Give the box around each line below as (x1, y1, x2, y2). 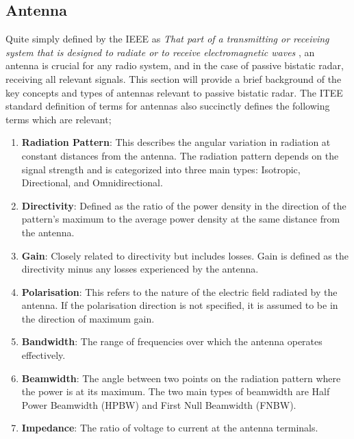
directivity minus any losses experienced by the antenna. (21, 262, 259, 276)
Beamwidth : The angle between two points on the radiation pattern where (21, 371, 341, 385)
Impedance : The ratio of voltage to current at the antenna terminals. (21, 421, 318, 435)
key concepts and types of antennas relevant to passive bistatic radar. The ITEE (5, 85, 343, 99)
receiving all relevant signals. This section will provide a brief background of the (5, 71, 342, 86)
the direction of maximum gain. (21, 311, 155, 325)
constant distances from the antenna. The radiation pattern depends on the (21, 148, 339, 162)
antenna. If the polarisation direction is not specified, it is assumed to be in (21, 298, 338, 312)
